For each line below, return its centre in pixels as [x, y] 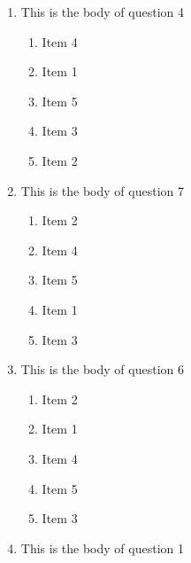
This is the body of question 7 [102, 190]
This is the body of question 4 [102, 12]
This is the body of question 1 [102, 547]
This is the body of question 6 [102, 369]
